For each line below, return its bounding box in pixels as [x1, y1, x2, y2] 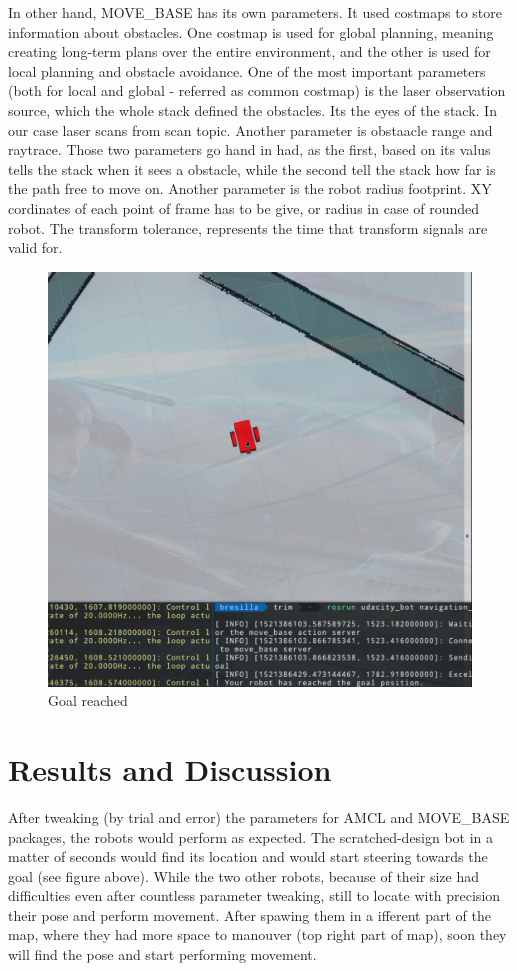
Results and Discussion [8, 748, 332, 789]
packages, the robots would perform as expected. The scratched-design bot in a [8, 826, 494, 847]
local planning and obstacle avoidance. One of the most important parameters [8, 60, 486, 81]
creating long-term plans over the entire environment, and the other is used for [8, 41, 491, 62]
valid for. [8, 237, 63, 258]
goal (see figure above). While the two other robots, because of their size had [8, 865, 479, 886]
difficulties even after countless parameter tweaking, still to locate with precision [8, 885, 501, 906]
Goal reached [48, 690, 128, 711]
